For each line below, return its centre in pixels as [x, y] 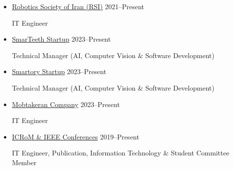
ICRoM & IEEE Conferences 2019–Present [75, 136]
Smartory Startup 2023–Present [59, 71]
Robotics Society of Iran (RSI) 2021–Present [78, 6]
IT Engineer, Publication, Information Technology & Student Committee [121, 153]
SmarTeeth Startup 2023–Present [61, 39]
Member [24, 162]
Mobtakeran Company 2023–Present [66, 104]
